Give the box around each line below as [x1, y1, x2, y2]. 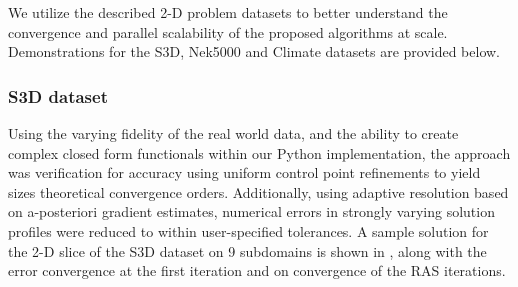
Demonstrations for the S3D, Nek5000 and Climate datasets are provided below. [8, 41, 501, 62]
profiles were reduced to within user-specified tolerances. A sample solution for [8, 220, 489, 241]
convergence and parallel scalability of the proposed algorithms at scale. [8, 21, 448, 42]
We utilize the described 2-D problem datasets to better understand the [8, 2, 448, 22]
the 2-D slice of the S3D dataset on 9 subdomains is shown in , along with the [8, 240, 487, 261]
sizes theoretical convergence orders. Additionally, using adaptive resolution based [8, 181, 509, 202]
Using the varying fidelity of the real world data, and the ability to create [8, 123, 459, 143]
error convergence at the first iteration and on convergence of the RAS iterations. [8, 260, 506, 281]
